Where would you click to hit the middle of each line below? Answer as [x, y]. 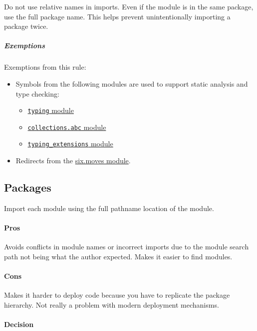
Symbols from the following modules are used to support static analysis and [132, 83]
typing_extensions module [70, 144]
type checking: [37, 93]
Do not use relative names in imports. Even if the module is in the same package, [129, 6]
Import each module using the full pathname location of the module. [109, 208]
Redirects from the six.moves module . [73, 161]
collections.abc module [67, 127]
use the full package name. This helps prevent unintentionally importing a [117, 16]
